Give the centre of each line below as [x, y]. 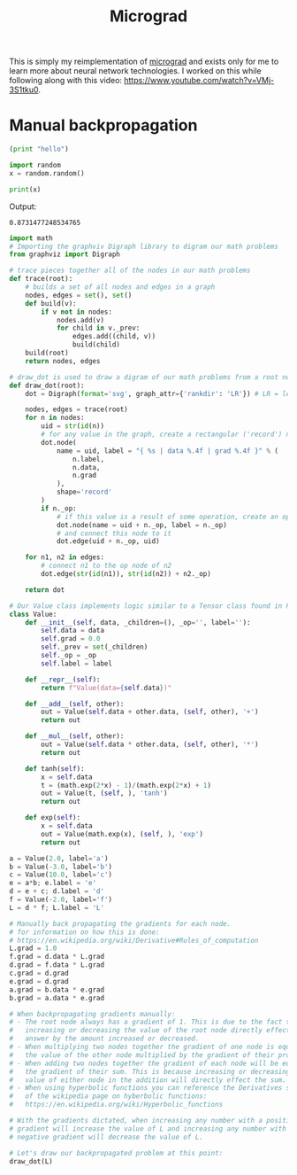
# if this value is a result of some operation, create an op [173, 517]
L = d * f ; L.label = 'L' [57, 907]
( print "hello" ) [39, 149]
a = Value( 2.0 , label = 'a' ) [59, 858]
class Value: [33, 614]
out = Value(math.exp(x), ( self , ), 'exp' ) [122, 834]
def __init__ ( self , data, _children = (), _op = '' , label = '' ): [138, 622]
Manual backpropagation [103, 125]
